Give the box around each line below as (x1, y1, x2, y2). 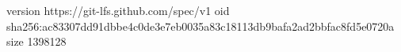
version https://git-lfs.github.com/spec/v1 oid (6, 2, 230, 18)
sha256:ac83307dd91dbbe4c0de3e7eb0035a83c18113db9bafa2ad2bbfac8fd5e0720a (6, 17, 395, 34)
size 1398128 (6, 33, 67, 50)
